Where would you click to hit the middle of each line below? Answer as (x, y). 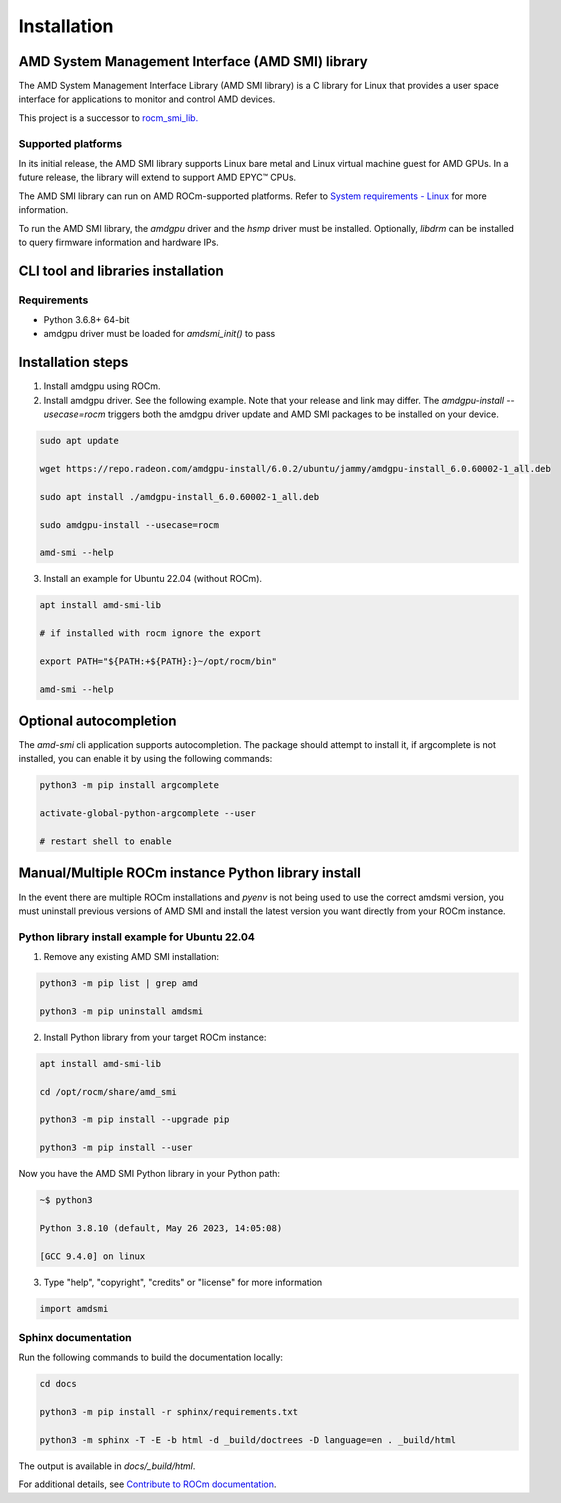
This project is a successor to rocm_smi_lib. (108, 117)
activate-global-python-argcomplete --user (148, 813)
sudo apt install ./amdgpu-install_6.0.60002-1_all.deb (179, 496)
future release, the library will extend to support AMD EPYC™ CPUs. (157, 177)
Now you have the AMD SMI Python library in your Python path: (149, 1174)
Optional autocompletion (97, 721)
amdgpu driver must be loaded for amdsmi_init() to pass (159, 334)
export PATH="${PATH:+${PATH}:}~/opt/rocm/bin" (158, 661)
